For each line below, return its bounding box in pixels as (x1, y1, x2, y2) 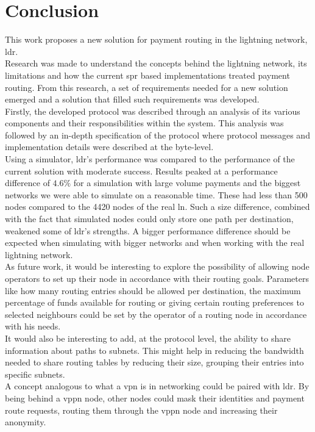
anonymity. (5, 416, 46, 428)
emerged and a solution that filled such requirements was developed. (5, 93, 260, 106)
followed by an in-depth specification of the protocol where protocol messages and (5, 128, 310, 141)
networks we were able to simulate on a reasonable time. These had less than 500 (5, 188, 308, 201)
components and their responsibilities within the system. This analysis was (5, 117, 284, 129)
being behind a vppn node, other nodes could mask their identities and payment (5, 391, 305, 404)
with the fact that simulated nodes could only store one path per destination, (5, 212, 294, 225)
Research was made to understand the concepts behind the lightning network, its (5, 57, 307, 70)
